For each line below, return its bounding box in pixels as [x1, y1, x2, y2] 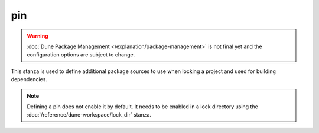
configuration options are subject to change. [27, 51, 135, 58]
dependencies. [11, 76, 47, 83]
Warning [27, 32, 48, 39]
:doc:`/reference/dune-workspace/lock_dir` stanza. [27, 111, 152, 118]
